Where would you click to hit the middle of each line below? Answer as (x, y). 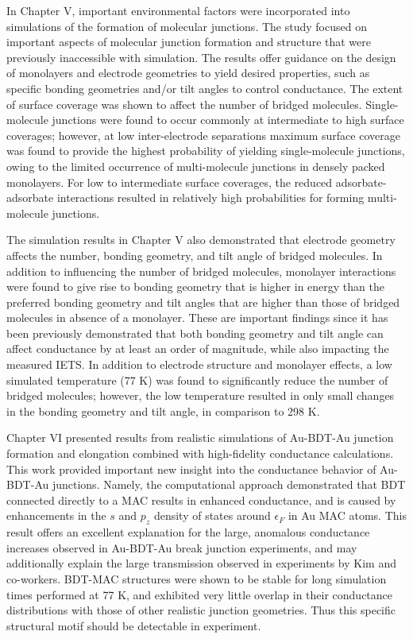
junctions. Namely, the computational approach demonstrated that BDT (229, 484)
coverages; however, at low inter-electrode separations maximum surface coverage (203, 135)
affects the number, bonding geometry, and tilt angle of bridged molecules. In (195, 255)
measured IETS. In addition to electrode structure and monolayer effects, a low (199, 364)
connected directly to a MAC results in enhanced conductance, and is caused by (201, 500)
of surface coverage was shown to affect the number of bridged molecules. (184, 104)
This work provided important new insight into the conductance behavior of (191, 469)
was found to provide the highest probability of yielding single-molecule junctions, (206, 151)
